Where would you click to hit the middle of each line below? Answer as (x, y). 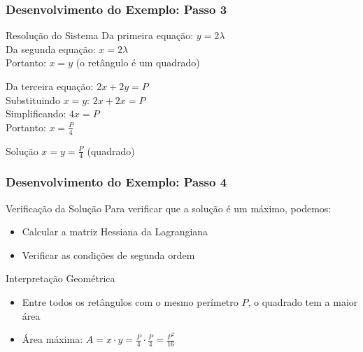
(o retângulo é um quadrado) (138, 63)
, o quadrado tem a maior (303, 302)
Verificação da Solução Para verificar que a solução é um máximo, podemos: (169, 208)
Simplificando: (36, 113)
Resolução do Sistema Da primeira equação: (100, 35)
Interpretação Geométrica (60, 278)
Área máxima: (52, 339)
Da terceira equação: (50, 86)
